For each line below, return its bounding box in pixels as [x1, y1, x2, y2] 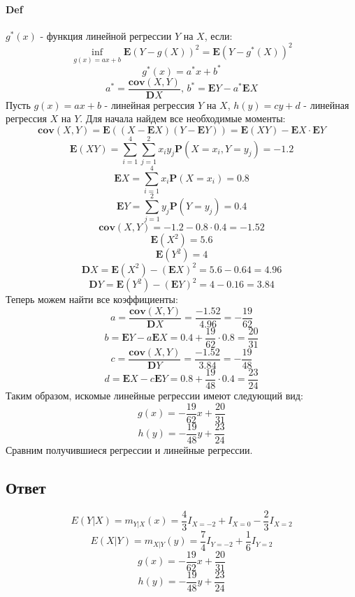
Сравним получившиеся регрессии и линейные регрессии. [6, 442, 253, 457]
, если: [204, 28, 233, 43]
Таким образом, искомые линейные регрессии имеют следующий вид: [6, 388, 303, 403]
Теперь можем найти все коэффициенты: [6, 292, 178, 307]
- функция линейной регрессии [40, 28, 172, 43]
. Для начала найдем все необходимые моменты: [80, 111, 286, 126]
